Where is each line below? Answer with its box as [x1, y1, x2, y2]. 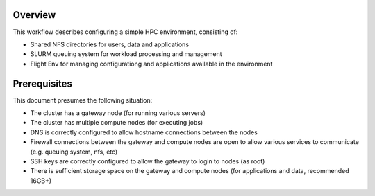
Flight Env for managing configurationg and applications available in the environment [30, 60, 273, 68]
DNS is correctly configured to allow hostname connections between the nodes [30, 128, 258, 136]
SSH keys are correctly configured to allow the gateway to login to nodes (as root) [30, 157, 265, 166]
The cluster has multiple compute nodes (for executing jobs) [30, 118, 203, 127]
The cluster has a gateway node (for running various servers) [30, 108, 206, 117]
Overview [12, 9, 56, 21]
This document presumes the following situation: [12, 96, 153, 104]
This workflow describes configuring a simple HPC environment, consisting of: [12, 28, 238, 36]
